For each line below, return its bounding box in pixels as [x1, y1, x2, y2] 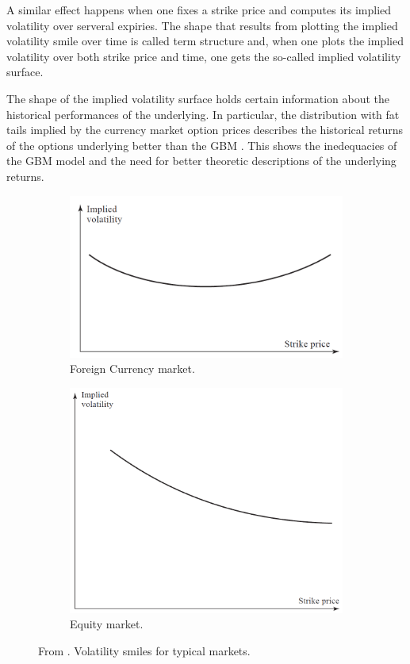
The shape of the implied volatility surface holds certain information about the [6, 90, 389, 106]
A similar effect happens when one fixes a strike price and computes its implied [6, 2, 392, 17]
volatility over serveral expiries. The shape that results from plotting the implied [6, 17, 398, 33]
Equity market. [70, 616, 144, 632]
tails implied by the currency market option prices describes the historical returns [6, 121, 404, 138]
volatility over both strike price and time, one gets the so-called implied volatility [6, 48, 401, 64]
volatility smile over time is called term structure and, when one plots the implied [6, 33, 404, 49]
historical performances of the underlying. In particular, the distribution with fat [6, 106, 400, 122]
